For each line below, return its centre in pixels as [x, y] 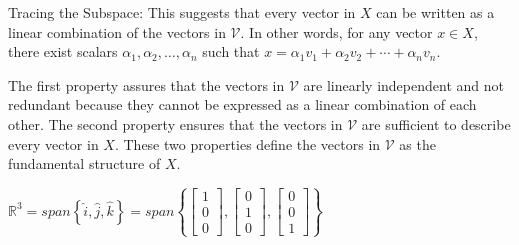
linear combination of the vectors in [117, 31]
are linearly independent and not [403, 84]
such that [231, 51]
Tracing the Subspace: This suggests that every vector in [182, 12]
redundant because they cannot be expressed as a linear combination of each [242, 104]
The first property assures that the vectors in [146, 84]
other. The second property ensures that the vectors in [175, 123]
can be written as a [435, 12]
